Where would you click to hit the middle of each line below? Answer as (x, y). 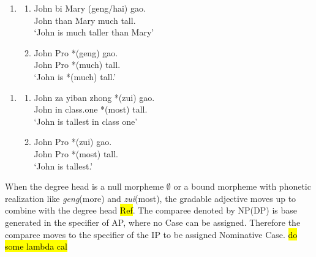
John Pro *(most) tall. (76, 153)
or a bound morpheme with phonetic (242, 186)
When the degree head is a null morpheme (85, 186)
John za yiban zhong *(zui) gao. (94, 97)
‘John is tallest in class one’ (86, 121)
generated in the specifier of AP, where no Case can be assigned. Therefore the (153, 222)
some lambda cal (36, 246)
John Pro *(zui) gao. (73, 142)
